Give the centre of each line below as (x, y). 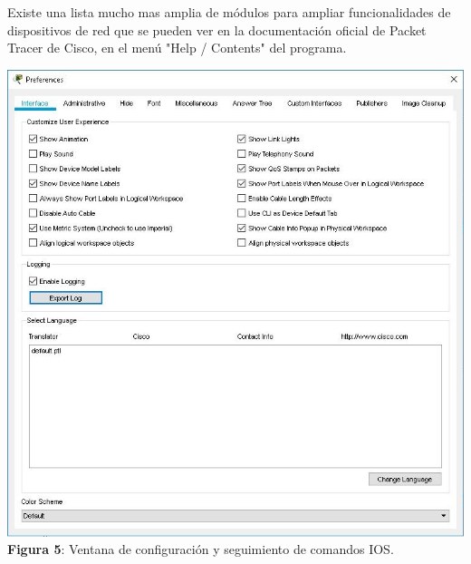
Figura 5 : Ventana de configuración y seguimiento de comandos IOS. (201, 549)
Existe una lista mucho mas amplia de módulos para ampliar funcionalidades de (229, 12)
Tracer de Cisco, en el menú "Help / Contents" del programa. (177, 48)
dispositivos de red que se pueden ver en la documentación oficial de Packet (217, 29)
